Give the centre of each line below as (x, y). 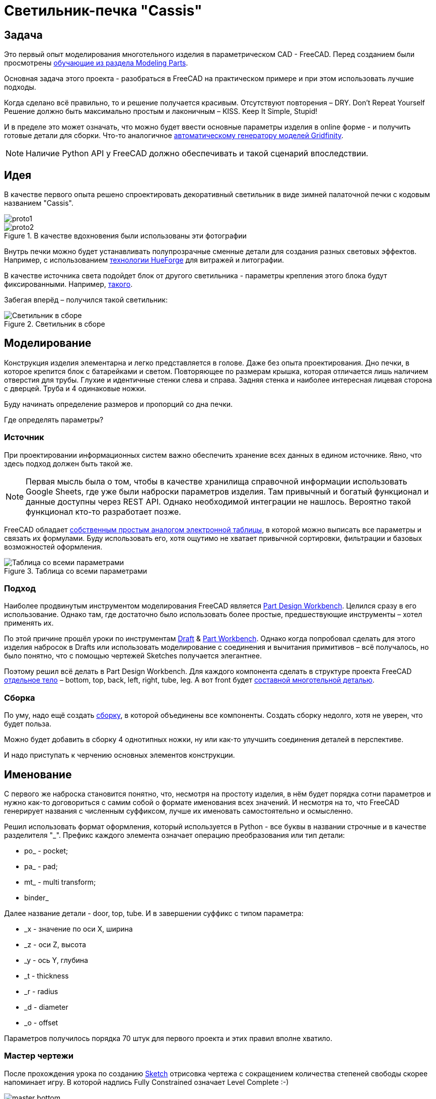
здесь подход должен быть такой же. (68, 463)
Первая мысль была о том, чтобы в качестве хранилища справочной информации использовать (216, 481)
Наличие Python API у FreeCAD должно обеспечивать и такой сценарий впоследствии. (197, 154)
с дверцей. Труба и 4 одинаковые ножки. (75, 388)
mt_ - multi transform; (60, 882)
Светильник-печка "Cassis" (103, 11)
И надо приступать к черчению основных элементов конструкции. (120, 755)
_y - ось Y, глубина (56, 960)
